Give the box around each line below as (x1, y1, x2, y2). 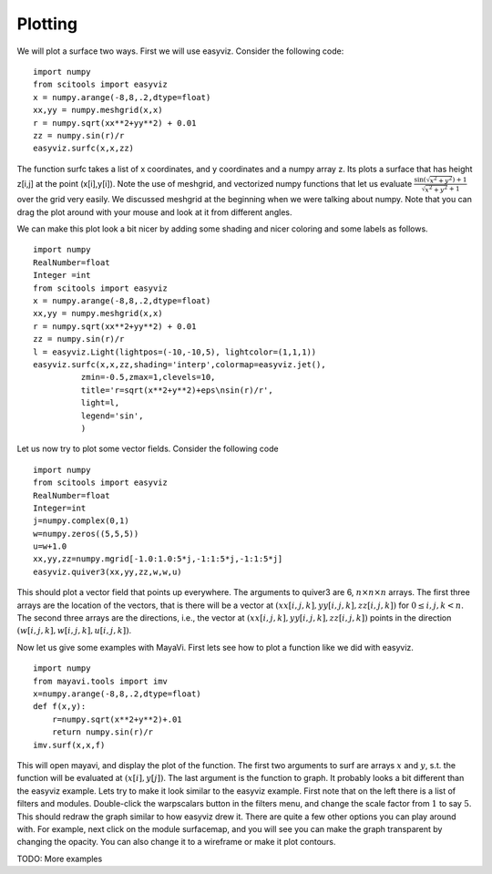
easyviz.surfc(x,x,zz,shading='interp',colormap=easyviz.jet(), (33, 360, 327, 369)
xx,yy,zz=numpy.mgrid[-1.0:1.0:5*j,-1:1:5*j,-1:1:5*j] (33, 554, 283, 564)
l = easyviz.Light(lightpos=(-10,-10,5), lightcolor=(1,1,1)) (33, 346, 317, 357)
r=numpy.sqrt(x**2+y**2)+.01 (51, 714, 182, 725)
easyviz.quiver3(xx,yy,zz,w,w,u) (33, 566, 182, 577)
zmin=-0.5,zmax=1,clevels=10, (80, 372, 216, 383)
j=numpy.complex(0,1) (33, 516, 129, 526)
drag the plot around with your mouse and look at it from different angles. (16, 206, 292, 218)
